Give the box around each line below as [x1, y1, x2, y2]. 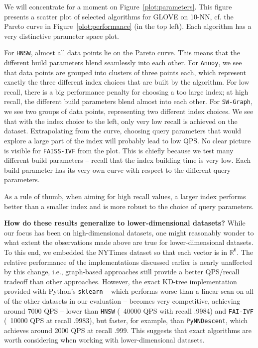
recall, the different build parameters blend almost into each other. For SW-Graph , [4, 96, 253, 107]
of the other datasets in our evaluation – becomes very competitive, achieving [4, 295, 241, 306]
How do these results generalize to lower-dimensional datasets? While [4, 218, 246, 228]
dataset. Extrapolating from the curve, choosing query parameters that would [4, 125, 241, 136]
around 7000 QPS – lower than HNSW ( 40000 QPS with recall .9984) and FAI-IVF [4, 305, 254, 316]
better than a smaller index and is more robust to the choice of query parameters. [4, 201, 254, 211]
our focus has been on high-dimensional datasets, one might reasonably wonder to [4, 227, 254, 237]
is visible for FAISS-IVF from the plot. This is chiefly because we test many [4, 145, 234, 155]
